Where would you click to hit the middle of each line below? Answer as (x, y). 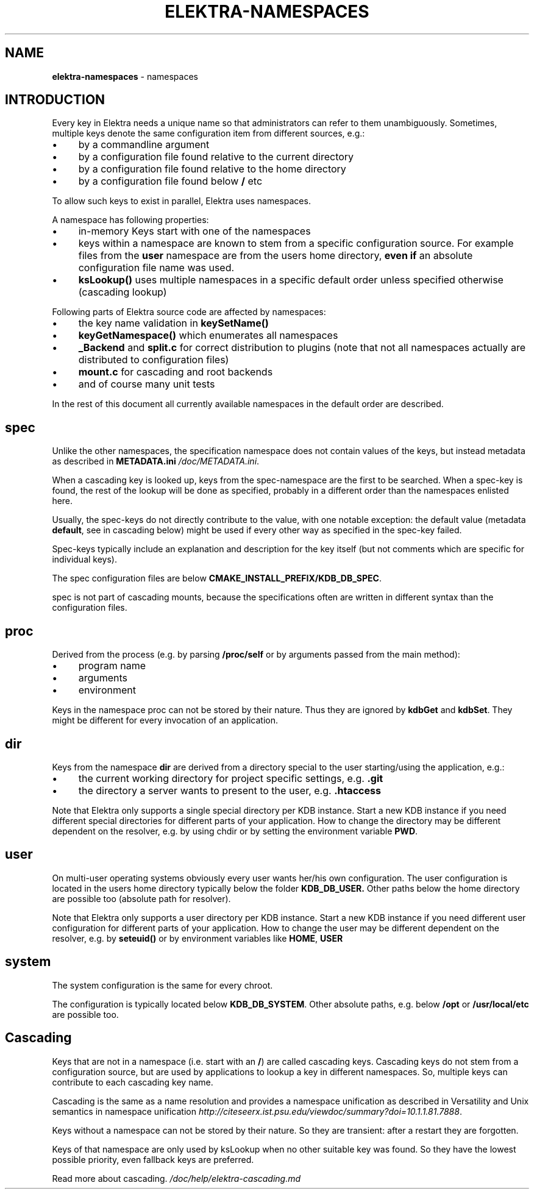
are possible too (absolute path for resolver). (141, 898)
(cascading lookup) (123, 292)
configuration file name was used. (156, 268)
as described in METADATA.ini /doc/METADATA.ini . (156, 461)
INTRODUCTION (55, 100)
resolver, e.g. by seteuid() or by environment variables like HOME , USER (198, 938)
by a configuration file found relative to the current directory (216, 157)
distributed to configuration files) (154, 360)
